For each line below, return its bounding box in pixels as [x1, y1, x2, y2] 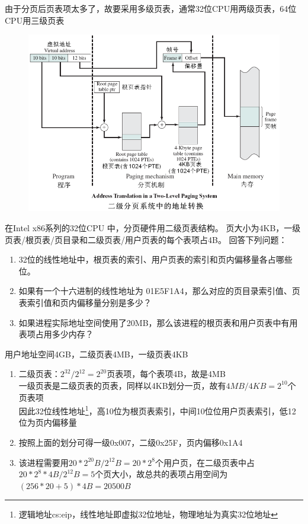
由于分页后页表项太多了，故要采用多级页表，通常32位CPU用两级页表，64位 [5, 2, 297, 14]
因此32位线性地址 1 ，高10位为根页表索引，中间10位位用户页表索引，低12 [18, 403, 296, 417]
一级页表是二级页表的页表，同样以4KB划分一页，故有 [18, 379, 226, 391]
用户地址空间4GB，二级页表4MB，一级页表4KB [5, 347, 188, 360]
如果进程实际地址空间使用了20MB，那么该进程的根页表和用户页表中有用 [18, 316, 298, 328]
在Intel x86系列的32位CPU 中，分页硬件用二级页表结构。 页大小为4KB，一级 [5, 221, 301, 234]
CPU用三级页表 [5, 14, 65, 26]
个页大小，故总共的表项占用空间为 [95, 468, 228, 480]
